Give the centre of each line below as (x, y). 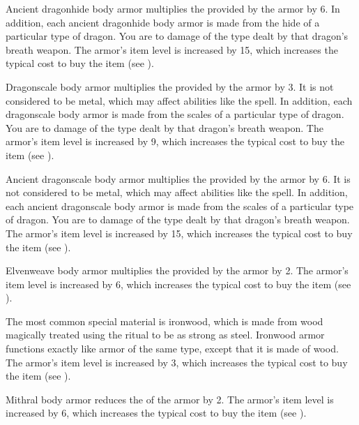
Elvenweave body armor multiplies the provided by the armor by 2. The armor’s (177, 270)
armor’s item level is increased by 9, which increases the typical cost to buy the (175, 141)
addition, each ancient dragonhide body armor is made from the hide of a (163, 22)
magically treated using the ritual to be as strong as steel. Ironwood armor (165, 335)
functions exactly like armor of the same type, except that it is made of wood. (172, 349)
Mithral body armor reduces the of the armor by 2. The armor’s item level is (170, 399)
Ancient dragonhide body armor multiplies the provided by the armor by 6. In (173, 8)
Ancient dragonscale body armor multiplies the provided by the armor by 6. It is (178, 178)
